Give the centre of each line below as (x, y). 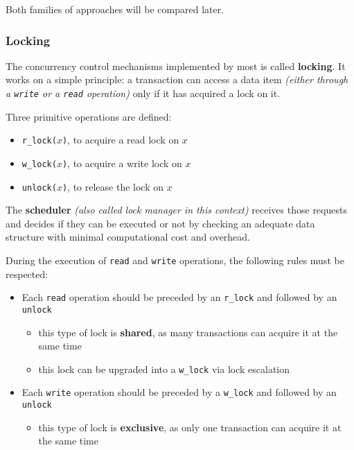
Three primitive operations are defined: (89, 116)
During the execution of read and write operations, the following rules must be (175, 260)
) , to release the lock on (113, 186)
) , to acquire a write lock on (122, 163)
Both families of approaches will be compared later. (115, 9)
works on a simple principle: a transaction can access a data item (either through (177, 79)
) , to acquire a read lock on (121, 140)
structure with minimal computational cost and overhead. (128, 237)
